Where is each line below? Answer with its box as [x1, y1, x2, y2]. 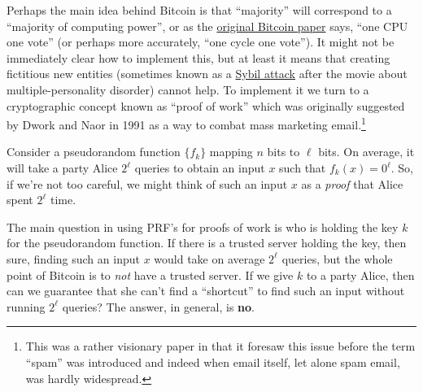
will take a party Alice [7, 159, 118, 176]
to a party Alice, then [306, 266, 415, 283]
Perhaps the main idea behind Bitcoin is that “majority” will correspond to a [7, 2, 392, 18]
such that [279, 159, 326, 176]
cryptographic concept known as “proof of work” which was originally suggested [7, 97, 405, 114]
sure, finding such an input [7, 250, 140, 267]
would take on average [154, 250, 265, 267]
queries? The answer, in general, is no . [62, 298, 255, 315]
